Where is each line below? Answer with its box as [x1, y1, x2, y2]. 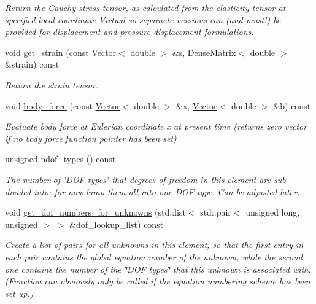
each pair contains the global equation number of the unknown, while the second [5, 250, 303, 263]
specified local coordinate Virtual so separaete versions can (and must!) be [5, 13, 281, 26]
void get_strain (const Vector [5, 45, 117, 58]
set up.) [5, 286, 34, 299]
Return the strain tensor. [5, 78, 99, 91]
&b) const [273, 99, 311, 112]
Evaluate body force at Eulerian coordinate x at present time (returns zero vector [5, 120, 307, 133]
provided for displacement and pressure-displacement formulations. [5, 25, 254, 38]
